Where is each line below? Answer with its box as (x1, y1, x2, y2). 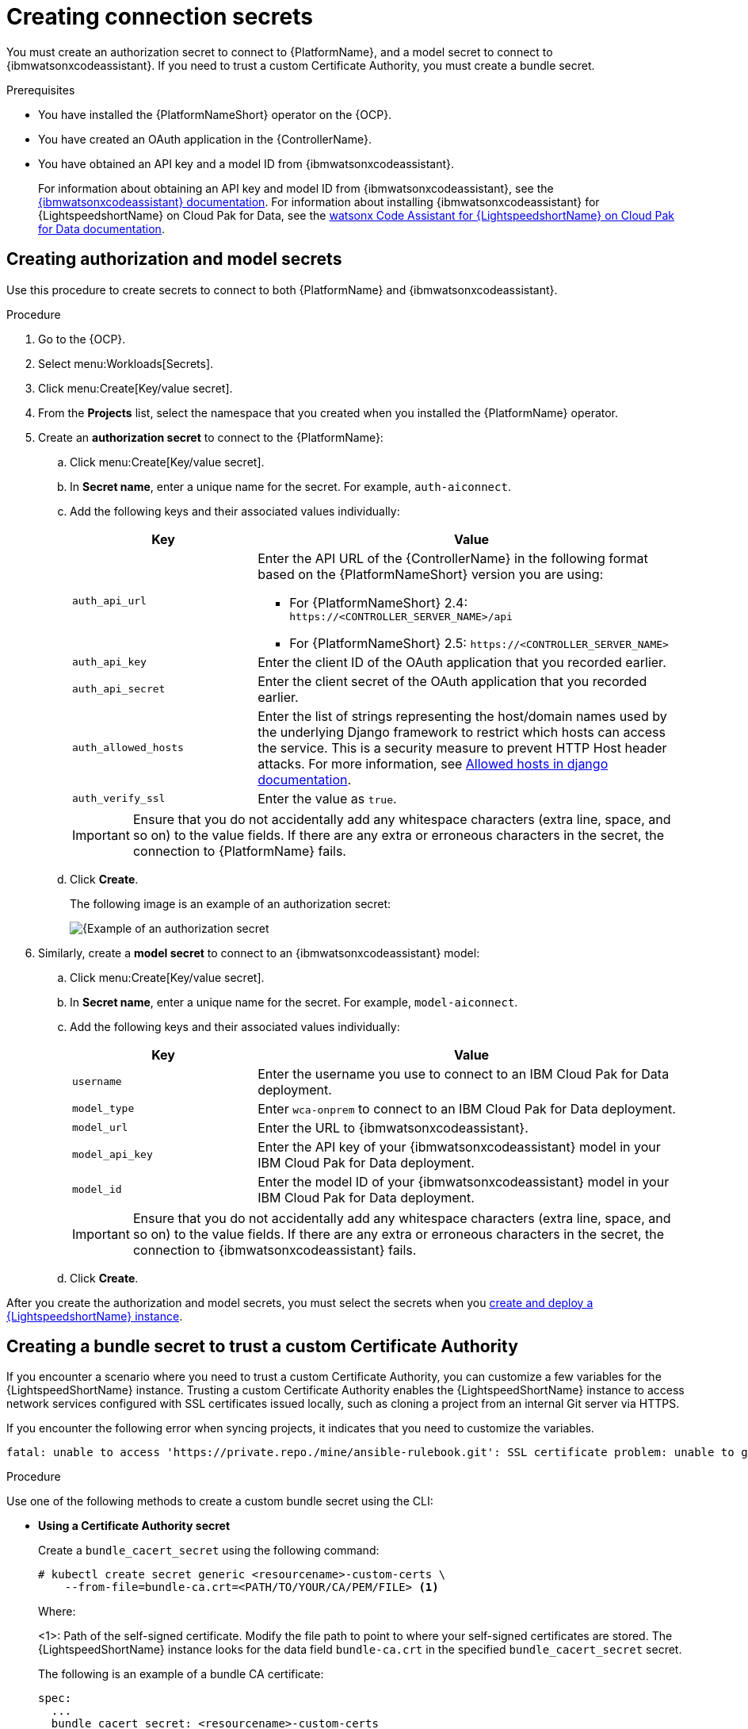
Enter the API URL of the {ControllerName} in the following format (258, 550, 648, 566)
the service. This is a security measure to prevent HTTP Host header (258, 739, 667, 756)
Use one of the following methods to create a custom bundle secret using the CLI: (6, 1494, 433, 1509)
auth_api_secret (72, 683, 166, 696)
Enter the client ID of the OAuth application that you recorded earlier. (258, 654, 666, 670)
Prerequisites (6, 82, 75, 97)
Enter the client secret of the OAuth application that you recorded (258, 673, 647, 689)
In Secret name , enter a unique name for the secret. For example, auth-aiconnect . (70, 479, 511, 493)
